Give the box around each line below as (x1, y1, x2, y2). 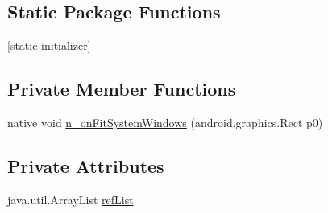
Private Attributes (7, 153, 164, 178)
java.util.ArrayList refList (7, 190, 134, 207)
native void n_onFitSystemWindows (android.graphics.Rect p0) (7, 114, 323, 130)
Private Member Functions (7, 76, 236, 101)
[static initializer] (7, 37, 91, 54)
